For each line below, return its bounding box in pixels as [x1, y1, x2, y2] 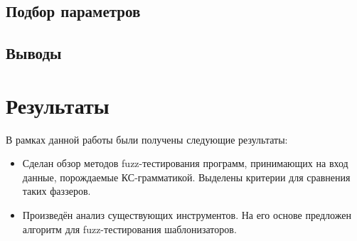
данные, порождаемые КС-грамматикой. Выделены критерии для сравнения [22, 169, 351, 184]
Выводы [6, 42, 62, 64]
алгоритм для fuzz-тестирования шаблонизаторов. [22, 221, 237, 236]
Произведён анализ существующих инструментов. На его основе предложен [22, 208, 351, 223]
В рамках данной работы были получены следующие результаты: [6, 132, 288, 146]
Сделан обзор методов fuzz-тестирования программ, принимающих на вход [22, 156, 348, 171]
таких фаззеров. [22, 183, 91, 198]
